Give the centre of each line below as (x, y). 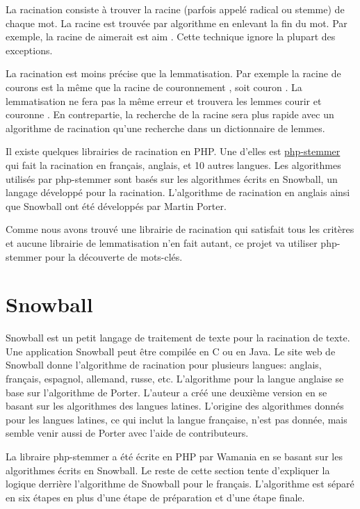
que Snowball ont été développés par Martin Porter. (116, 205)
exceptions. (29, 50)
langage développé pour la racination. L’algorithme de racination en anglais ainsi (178, 192)
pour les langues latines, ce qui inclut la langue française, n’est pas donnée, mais (177, 419)
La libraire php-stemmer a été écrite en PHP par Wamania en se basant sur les (174, 456)
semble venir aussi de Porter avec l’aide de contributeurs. (127, 433)
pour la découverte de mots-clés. (114, 256)
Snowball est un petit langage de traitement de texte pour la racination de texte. (178, 338)
